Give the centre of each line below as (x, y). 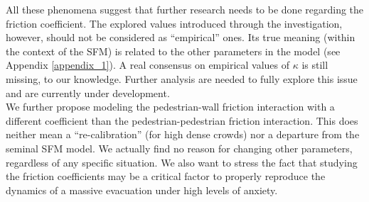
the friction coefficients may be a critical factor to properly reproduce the (166, 176)
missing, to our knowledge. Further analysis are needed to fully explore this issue (182, 78)
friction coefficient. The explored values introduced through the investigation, (174, 23)
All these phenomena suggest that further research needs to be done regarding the (185, 9)
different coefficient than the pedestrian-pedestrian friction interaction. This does (182, 120)
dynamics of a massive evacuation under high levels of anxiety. (142, 190)
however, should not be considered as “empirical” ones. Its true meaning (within (181, 37)
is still (315, 65)
